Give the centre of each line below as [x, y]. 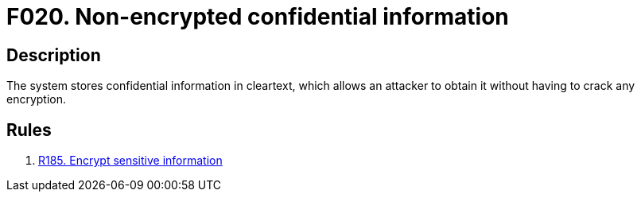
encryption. [37, 99]
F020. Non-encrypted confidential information [258, 17]
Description [54, 55]
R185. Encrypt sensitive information [130, 161]
